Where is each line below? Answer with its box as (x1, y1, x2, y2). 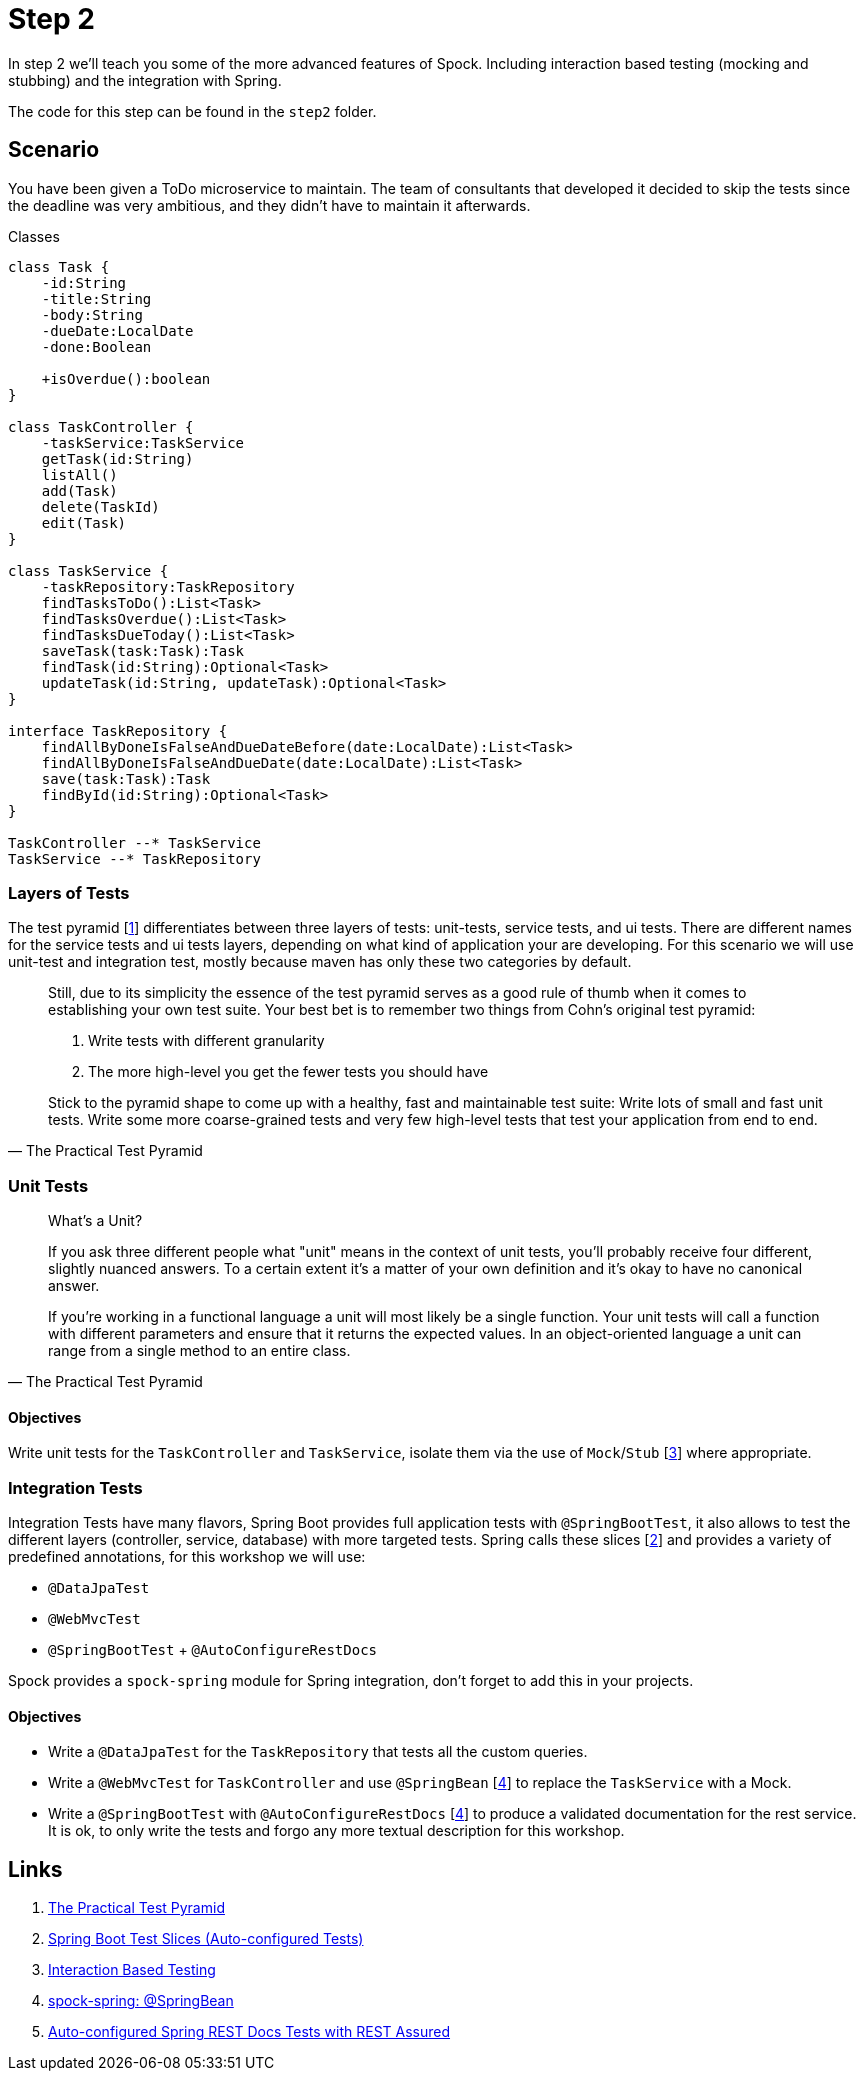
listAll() (41, 466, 118, 483)
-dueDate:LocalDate (41, 322, 194, 339)
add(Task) (41, 482, 118, 499)
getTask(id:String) (41, 450, 194, 467)
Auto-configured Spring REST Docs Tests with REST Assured (48, 2023, 451, 2041)
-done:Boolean (41, 338, 152, 355)
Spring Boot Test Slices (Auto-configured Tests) (48, 1930, 364, 1948)
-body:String (41, 306, 143, 323)
